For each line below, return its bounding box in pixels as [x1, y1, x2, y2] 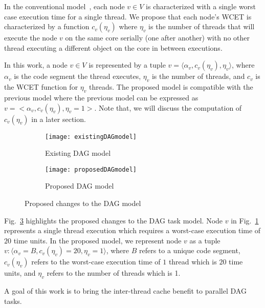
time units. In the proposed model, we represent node [13, 235, 182, 245]
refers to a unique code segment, [139, 245, 240, 256]
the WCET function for [4, 81, 78, 92]
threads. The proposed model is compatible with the [89, 81, 253, 92]
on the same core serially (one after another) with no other [65, 32, 250, 43]
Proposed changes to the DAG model [25, 198, 141, 209]
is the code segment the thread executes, [14, 71, 141, 81]
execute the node [4, 32, 57, 43]
